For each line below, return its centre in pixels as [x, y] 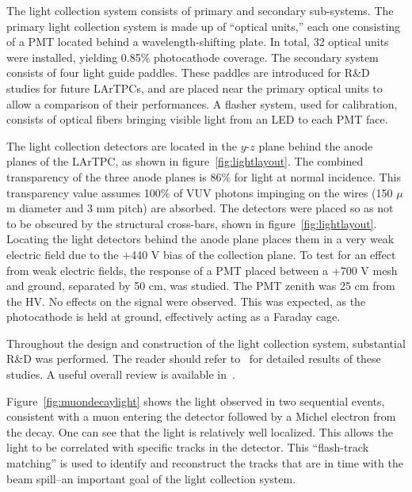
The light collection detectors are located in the [122, 145]
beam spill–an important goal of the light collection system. [151, 478]
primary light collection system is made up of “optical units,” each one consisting [204, 26]
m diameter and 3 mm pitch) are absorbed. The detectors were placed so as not [200, 208]
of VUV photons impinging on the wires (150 [283, 192]
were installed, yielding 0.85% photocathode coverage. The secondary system [193, 57]
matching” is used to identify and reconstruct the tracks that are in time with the [205, 463]
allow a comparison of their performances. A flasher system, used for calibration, [202, 103]
